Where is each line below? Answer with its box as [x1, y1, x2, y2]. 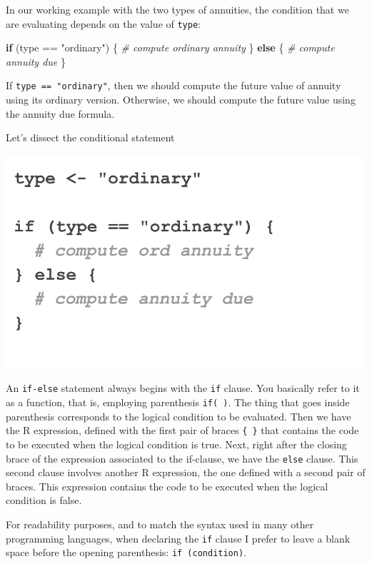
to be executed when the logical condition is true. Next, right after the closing [6, 436, 347, 451]
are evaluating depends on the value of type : [6, 16, 201, 31]
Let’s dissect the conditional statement [6, 130, 175, 145]
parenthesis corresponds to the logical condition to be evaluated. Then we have [6, 408, 351, 423]
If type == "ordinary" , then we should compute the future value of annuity [6, 78, 341, 93]
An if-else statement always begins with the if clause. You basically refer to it [6, 381, 360, 396]
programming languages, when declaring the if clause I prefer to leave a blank [6, 530, 351, 545]
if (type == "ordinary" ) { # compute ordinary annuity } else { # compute [6, 40, 335, 55]
